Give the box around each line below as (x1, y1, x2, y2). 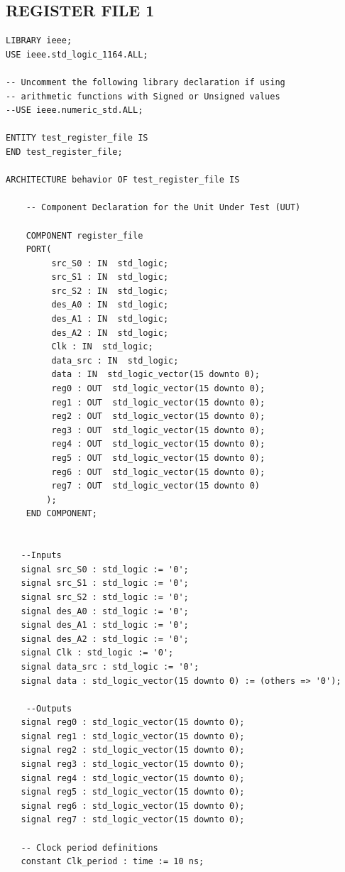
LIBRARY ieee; (6, 36, 72, 46)
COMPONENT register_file (26, 230, 143, 241)
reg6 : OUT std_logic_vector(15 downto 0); (51, 467, 265, 477)
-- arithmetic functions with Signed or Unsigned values (6, 91, 280, 102)
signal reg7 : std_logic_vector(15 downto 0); (21, 814, 245, 825)
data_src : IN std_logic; (51, 355, 179, 366)
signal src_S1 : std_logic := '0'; (21, 578, 189, 589)
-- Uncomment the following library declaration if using (6, 77, 285, 87)
